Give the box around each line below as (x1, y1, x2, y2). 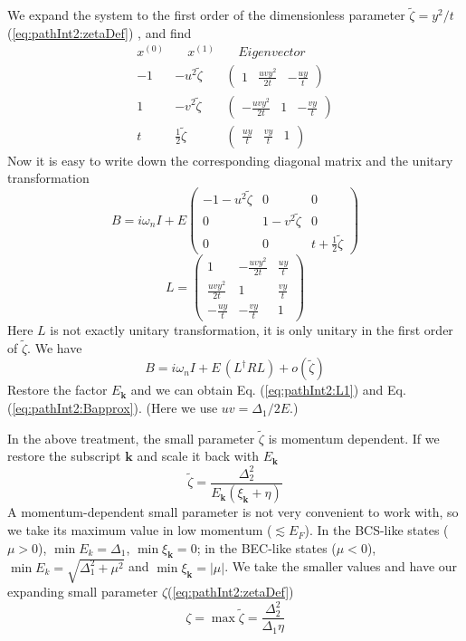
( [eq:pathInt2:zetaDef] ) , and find (7, 23, 192, 42)
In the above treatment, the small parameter (7, 428, 255, 447)
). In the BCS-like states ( (304, 521, 449, 540)
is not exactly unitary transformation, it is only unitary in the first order (50, 320, 453, 340)
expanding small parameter (7, 582, 158, 601)
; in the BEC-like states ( (196, 538, 337, 557)
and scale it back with (137, 446, 260, 465)
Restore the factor (7, 380, 108, 399)
